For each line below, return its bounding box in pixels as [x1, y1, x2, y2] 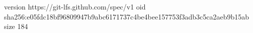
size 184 [4, 21, 28, 31]
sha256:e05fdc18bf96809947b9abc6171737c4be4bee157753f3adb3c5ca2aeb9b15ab [4, 11, 249, 21]
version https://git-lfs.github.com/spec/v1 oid [4, 1, 146, 11]
